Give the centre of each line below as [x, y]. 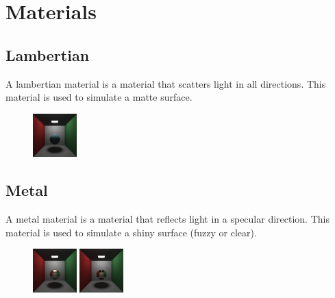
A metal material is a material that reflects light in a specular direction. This [167, 219]
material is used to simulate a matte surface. [99, 97]
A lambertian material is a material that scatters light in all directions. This [166, 83]
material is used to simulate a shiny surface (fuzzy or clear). [131, 232]
